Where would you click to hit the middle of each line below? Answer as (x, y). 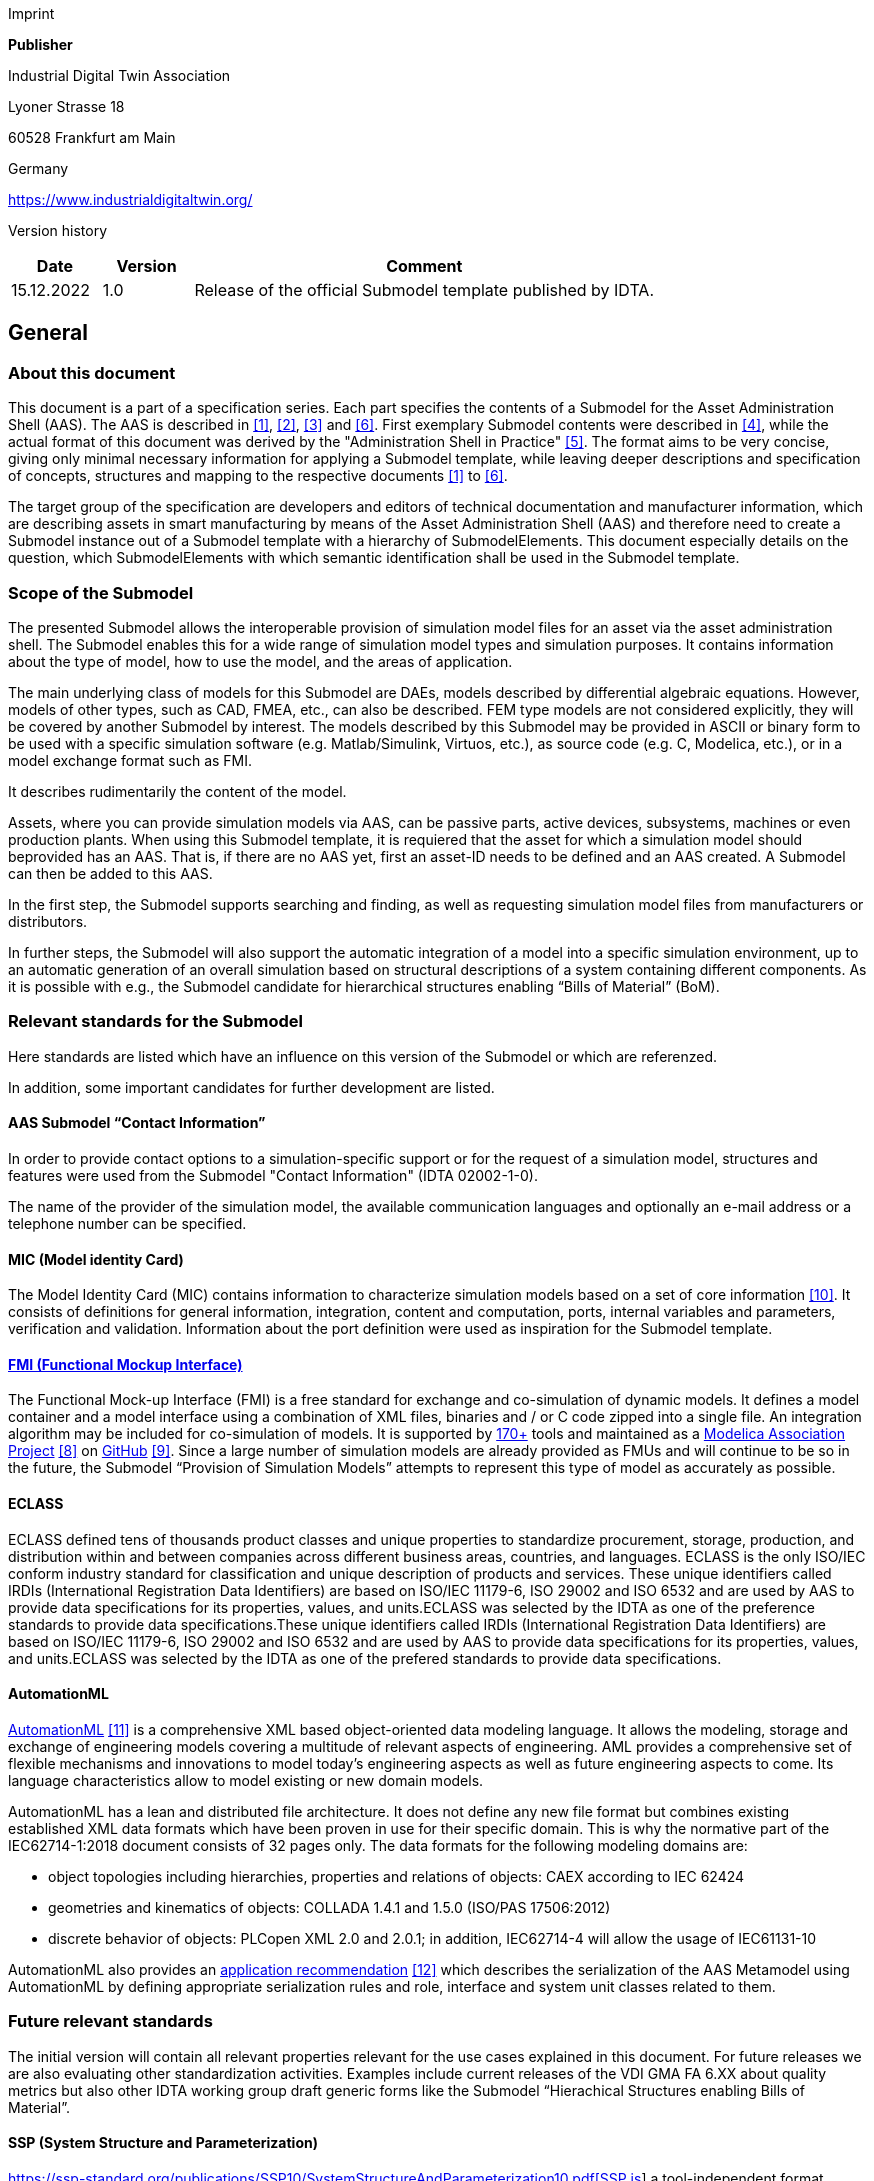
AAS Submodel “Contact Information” (137, 1123)
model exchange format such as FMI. (130, 760)
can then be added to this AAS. (110, 873)
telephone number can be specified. (127, 1223)
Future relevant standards (110, 2021)
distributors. (48, 921)
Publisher (40, 44)
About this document (92, 372)
